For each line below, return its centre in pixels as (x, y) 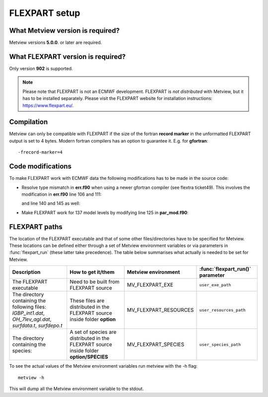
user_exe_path (215, 285)
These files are (87, 301)
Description (26, 272)
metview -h (31, 377)
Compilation (29, 122)
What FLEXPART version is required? (67, 56)
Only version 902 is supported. (41, 68)
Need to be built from (95, 282)
